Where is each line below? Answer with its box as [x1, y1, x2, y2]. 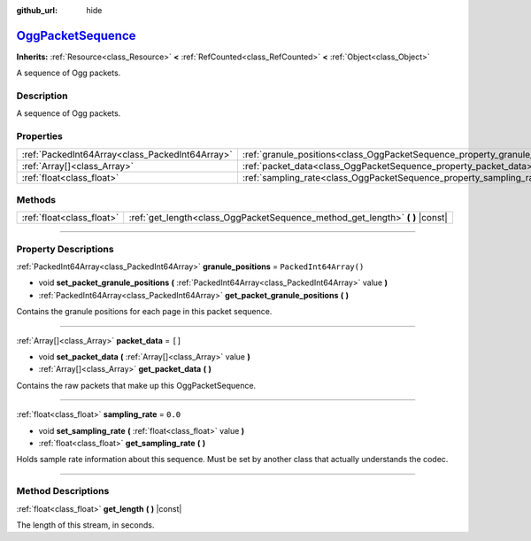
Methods [16, 193, 57, 205]
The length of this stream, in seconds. [16, 519, 155, 530]
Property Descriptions [16, 243, 114, 255]
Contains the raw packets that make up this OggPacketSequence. [16, 380, 257, 390]
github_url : [16, 5, 58, 15]
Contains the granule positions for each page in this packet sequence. [16, 306, 273, 317]
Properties [16, 130, 64, 143]
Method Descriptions [16, 485, 110, 498]
